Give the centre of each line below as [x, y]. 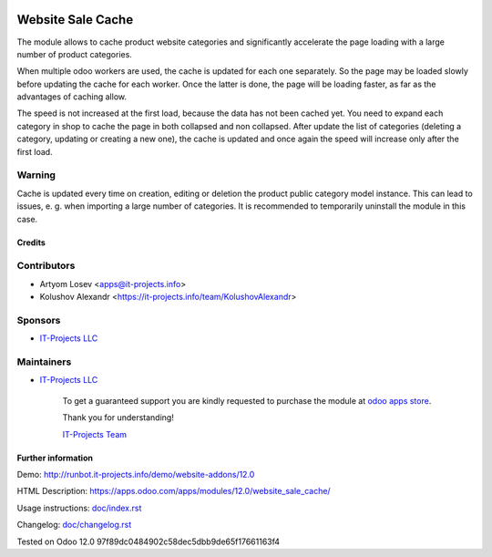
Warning [36, 175]
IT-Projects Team [95, 434]
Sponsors [39, 320]
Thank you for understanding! [118, 418]
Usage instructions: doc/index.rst [79, 508]
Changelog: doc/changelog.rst [74, 525]
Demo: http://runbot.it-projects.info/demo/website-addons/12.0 [136, 474]
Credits [31, 242]
